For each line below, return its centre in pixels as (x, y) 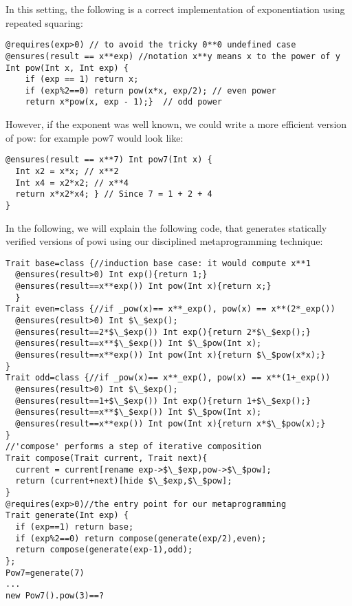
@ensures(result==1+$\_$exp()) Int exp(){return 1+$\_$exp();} (163, 401)
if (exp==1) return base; (75, 527)
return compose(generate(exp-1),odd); (104, 550)
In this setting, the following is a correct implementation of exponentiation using (175, 9)
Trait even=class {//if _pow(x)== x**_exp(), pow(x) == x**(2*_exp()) (170, 309)
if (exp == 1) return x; (82, 79)
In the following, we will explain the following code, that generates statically (166, 227)
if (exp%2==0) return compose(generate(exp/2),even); (141, 538)
